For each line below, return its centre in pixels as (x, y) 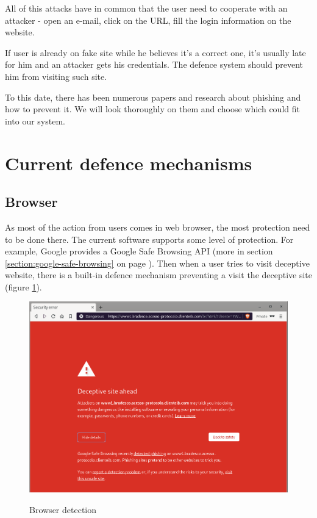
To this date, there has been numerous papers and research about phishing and (153, 97)
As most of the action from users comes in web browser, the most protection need (158, 227)
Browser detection (63, 509)
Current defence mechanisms (129, 163)
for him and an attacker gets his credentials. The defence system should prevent (154, 64)
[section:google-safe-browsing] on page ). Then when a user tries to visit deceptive (157, 263)
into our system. (35, 121)
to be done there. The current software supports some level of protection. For (149, 239)
